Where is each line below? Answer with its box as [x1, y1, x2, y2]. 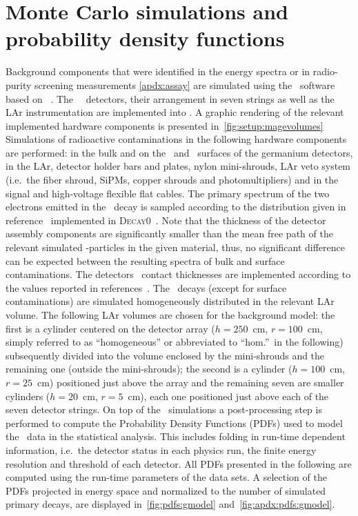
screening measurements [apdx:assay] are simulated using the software [34, 77, 335, 92]
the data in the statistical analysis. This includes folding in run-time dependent [6, 429, 346, 444]
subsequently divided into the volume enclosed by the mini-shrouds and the [6, 348, 325, 362]
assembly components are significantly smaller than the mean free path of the [6, 226, 333, 241]
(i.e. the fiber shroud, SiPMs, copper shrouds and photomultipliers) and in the [6, 172, 339, 187]
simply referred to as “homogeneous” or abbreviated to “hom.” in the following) [6, 335, 344, 349]
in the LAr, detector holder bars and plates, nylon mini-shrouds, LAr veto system [6, 159, 351, 173]
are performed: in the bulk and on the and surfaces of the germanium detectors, [6, 145, 353, 159]
